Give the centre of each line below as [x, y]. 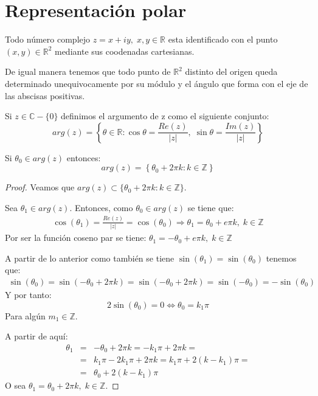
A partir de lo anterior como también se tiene [90, 258]
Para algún [25, 315]
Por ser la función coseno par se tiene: [76, 238]
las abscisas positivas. [45, 95]
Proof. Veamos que [40, 187]
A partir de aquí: [36, 336]
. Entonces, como [101, 207]
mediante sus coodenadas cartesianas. [124, 51]
